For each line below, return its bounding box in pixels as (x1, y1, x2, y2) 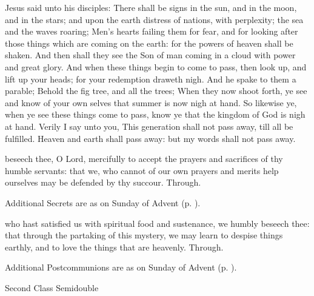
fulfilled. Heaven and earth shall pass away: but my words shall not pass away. (5, 132, 296, 144)
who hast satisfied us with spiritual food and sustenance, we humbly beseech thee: (5, 217, 310, 229)
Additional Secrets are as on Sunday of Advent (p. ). (5, 196, 201, 209)
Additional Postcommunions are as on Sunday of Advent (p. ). (5, 261, 237, 274)
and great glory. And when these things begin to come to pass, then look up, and (5, 60, 307, 73)
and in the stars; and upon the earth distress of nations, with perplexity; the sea (5, 13, 304, 25)
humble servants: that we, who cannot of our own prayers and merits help (5, 164, 279, 177)
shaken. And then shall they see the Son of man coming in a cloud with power (5, 49, 296, 61)
